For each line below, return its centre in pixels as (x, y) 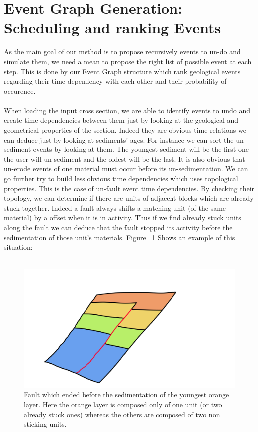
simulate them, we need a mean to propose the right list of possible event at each (128, 61)
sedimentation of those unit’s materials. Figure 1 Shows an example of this (120, 237)
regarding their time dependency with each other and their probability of (115, 81)
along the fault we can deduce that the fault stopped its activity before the (118, 227)
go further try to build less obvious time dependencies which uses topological (121, 179)
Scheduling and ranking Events (113, 28)
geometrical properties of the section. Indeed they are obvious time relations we (125, 130)
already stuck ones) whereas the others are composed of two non (122, 414)
